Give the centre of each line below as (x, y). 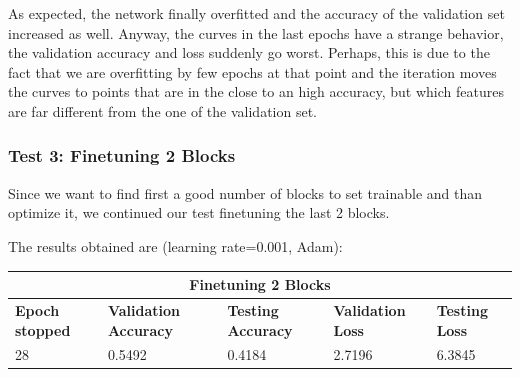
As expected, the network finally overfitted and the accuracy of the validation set (256, 13)
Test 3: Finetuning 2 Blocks (122, 155)
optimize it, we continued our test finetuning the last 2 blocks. (199, 212)
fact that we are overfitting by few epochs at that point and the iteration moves (252, 71)
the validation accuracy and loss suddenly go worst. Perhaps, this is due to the (249, 52)
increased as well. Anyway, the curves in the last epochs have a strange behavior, (256, 32)
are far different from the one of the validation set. (163, 110)
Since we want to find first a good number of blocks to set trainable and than (245, 192)
